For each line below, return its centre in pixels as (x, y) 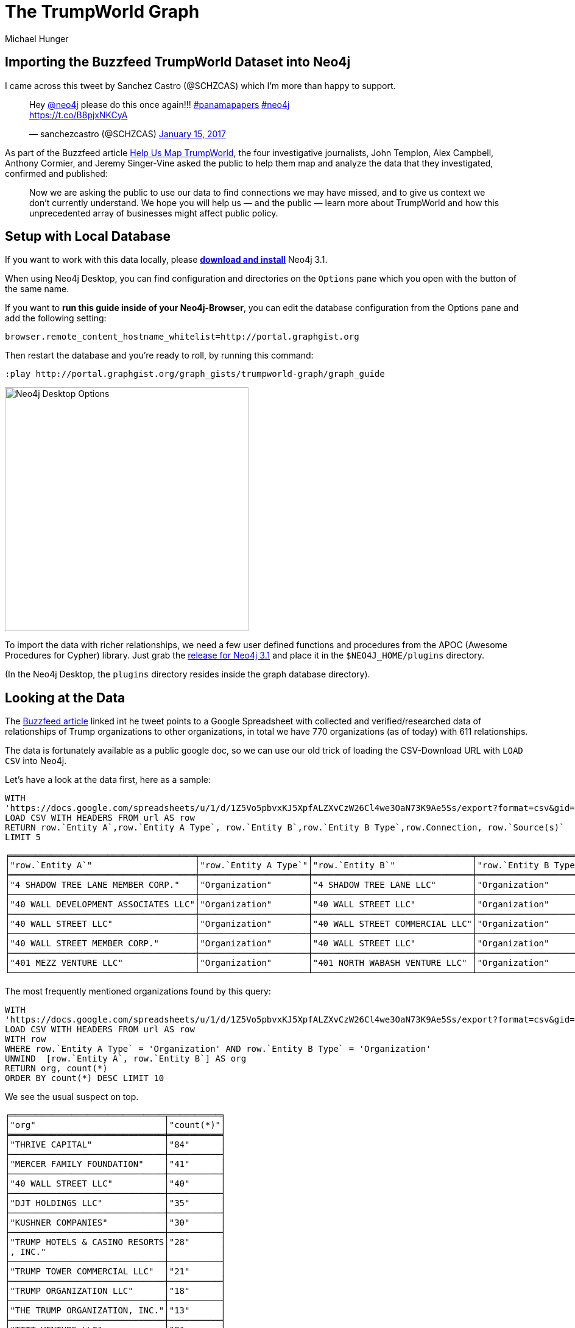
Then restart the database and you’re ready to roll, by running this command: (159, 355)
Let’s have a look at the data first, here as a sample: (108, 780)
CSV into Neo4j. (36, 761)
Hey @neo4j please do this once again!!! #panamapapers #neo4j (160, 104)
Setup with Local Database (88, 237)
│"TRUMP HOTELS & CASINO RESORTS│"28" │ (115, 1242)
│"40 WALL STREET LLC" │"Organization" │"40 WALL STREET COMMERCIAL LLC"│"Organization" (277, 924)
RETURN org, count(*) (56, 1069)
